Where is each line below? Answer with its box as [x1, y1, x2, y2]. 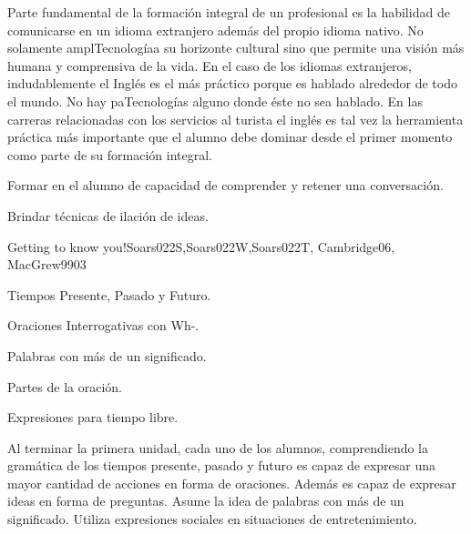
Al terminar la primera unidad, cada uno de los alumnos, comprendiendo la [7, 438, 428, 457]
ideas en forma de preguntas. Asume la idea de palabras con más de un [7, 491, 404, 510]
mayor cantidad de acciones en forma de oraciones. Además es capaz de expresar [7, 473, 456, 492]
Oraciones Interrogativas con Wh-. [7, 316, 200, 335]
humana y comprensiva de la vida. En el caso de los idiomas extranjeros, [7, 55, 413, 75]
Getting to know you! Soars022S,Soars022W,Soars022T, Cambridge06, [7, 237, 395, 256]
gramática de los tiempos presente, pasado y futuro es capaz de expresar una [7, 456, 436, 475]
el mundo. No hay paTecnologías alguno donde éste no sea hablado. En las [7, 91, 423, 110]
